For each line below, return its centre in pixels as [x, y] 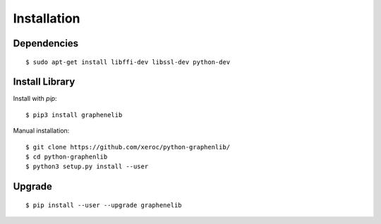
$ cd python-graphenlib [67, 157]
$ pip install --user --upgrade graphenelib [104, 205]
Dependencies [46, 43]
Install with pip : [35, 99]
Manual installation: [41, 131]
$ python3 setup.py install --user [87, 167]
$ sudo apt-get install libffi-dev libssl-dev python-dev [128, 62]
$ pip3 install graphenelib [74, 115]
